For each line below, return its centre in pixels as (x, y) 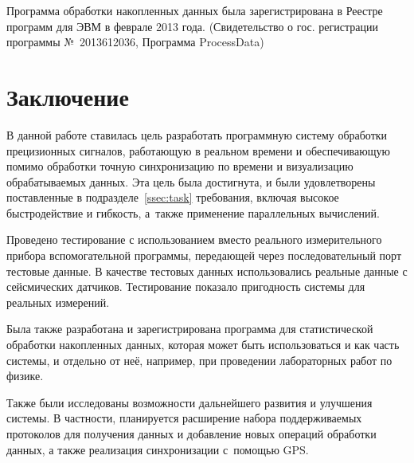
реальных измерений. (58, 302)
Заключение (68, 96)
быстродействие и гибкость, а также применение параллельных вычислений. (193, 212)
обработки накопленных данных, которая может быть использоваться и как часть (203, 345)
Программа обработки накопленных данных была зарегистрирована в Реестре (195, 10)
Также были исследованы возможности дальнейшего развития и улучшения (189, 402)
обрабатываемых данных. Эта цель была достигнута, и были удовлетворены (191, 181)
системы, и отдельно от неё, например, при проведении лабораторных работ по (199, 360)
